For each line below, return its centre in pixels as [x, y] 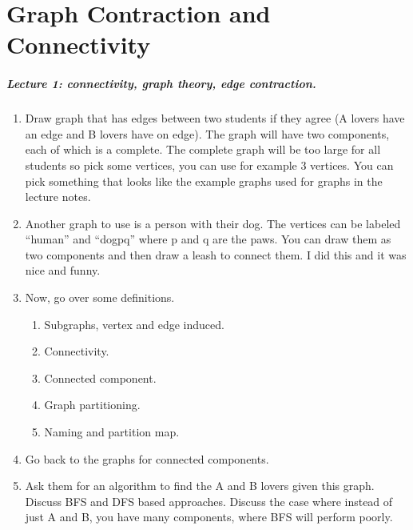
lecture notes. [58, 197]
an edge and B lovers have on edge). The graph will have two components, [207, 133]
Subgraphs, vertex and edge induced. [134, 324]
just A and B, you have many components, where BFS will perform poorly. [209, 517]
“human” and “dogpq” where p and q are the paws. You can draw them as [208, 239]
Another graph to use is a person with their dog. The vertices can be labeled [213, 223]
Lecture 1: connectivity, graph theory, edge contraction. [161, 84]
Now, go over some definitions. [100, 297]
